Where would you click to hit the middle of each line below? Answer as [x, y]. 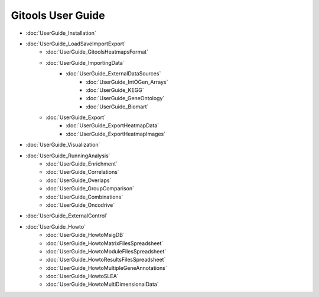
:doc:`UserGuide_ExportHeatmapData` [113, 126]
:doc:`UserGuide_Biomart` [117, 107]
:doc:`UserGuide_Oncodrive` [80, 205]
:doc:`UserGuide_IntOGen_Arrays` [127, 82]
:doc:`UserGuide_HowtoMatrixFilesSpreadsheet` [105, 243]
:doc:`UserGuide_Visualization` [63, 145]
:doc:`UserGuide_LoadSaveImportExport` [76, 44]
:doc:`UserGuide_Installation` [61, 33]
